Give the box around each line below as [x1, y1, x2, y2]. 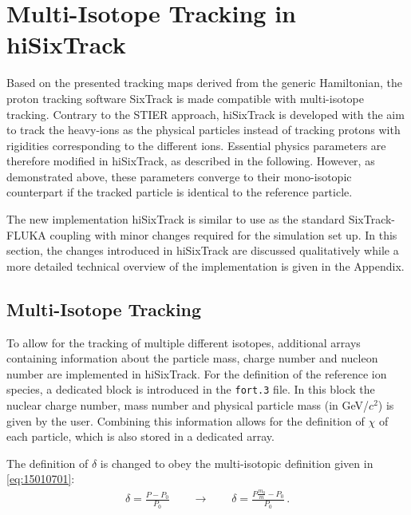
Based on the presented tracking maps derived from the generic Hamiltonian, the [6, 74, 403, 91]
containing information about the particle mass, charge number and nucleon [6, 350, 378, 366]
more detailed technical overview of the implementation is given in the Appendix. [6, 257, 405, 274]
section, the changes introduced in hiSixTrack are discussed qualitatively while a [6, 242, 399, 259]
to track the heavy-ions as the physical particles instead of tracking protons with [6, 121, 401, 138]
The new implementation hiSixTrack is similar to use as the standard [6, 211, 345, 228]
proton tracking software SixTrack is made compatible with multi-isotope [6, 89, 364, 106]
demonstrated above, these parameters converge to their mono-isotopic [6, 168, 352, 184]
